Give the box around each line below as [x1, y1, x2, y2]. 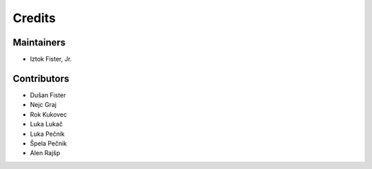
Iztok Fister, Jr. [30, 55, 72, 63]
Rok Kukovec [30, 110, 68, 119]
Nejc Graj [30, 101, 57, 109]
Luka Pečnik [30, 130, 65, 138]
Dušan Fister [30, 90, 66, 99]
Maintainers [12, 37, 66, 48]
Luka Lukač [30, 120, 63, 128]
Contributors [12, 72, 70, 84]
